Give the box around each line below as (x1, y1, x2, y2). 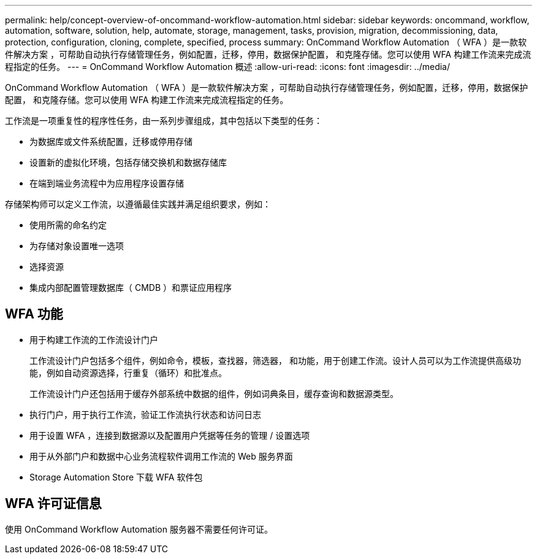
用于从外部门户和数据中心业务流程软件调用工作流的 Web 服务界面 (29, 450, 293, 461)
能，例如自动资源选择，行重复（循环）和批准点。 (29, 367, 227, 378)
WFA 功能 (5, 306, 63, 322)
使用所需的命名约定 (29, 220, 107, 230)
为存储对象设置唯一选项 (29, 241, 124, 251)
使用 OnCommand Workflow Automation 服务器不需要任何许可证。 (5, 523, 273, 534)
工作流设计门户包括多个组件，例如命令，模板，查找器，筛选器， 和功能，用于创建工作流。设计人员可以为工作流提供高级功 (29, 355, 521, 366)
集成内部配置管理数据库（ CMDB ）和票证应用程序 (29, 282, 232, 293)
